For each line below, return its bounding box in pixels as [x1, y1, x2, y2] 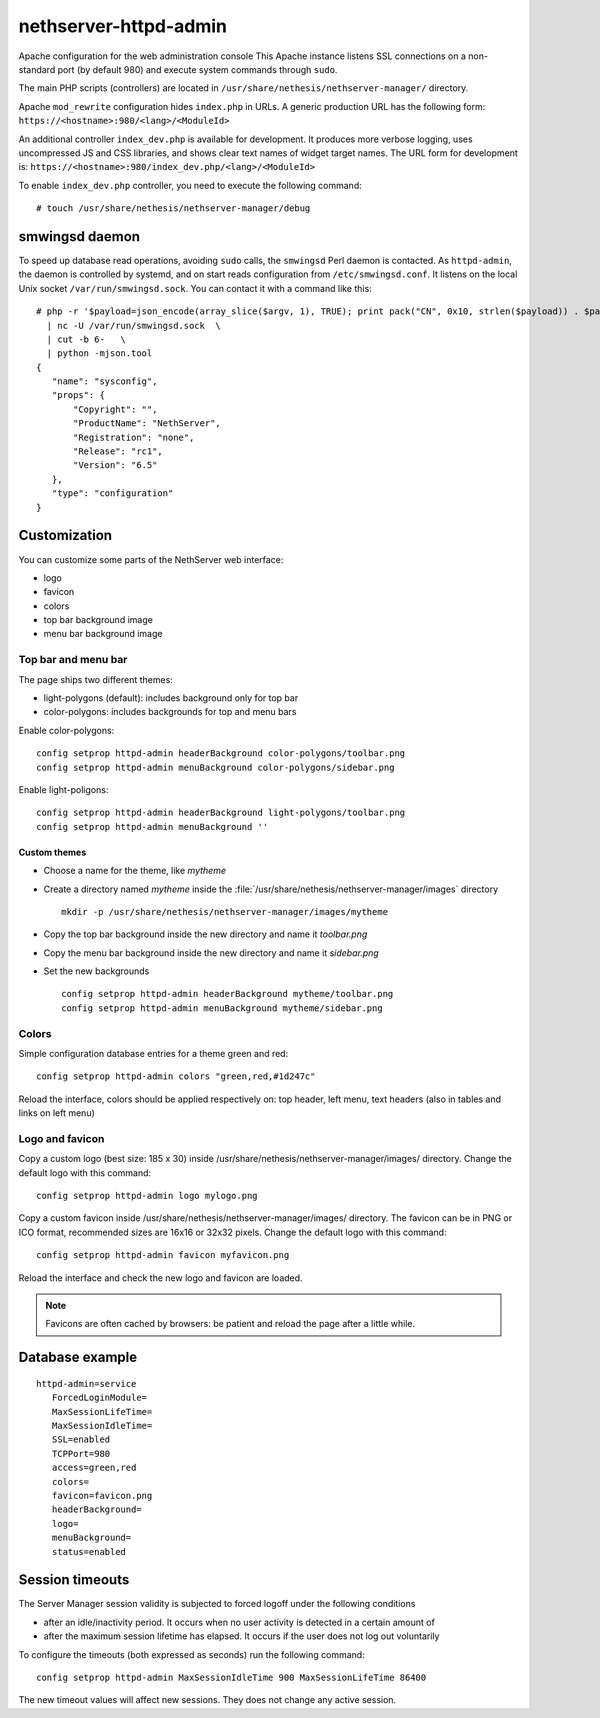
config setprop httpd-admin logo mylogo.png [36, 1190, 259, 1202]
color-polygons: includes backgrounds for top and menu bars [43, 706, 297, 718]
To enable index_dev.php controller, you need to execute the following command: [18, 179, 362, 191]
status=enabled [51, 1546, 127, 1557]
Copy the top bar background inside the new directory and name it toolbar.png [43, 928, 368, 940]
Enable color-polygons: [18, 724, 115, 736]
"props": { [51, 390, 105, 401]
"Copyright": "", [73, 403, 158, 415]
